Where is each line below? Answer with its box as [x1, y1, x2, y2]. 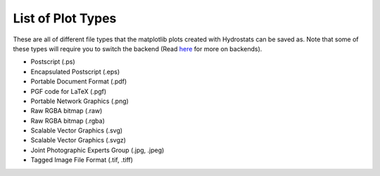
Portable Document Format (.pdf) [30, 77, 127, 86]
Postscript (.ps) [30, 57, 75, 66]
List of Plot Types [13, 11, 117, 26]
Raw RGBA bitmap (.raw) [30, 107, 103, 115]
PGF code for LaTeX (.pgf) [30, 87, 107, 95]
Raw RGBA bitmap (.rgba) [30, 116, 106, 125]
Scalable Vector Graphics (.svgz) [30, 136, 127, 144]
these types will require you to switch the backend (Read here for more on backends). [13, 44, 262, 53]
